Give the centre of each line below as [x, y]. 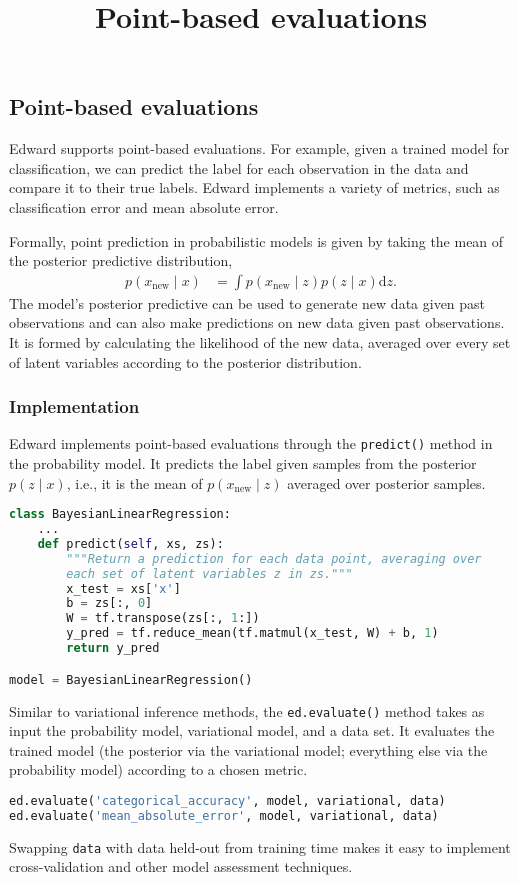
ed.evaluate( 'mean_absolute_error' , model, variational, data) [224, 815]
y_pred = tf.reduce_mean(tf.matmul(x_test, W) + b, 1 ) [252, 633]
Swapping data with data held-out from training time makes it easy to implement [260, 846]
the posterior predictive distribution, [121, 260]
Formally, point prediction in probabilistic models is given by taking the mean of [256, 240]
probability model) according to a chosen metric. [158, 769]
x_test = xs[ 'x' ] [123, 588]
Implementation [74, 406]
